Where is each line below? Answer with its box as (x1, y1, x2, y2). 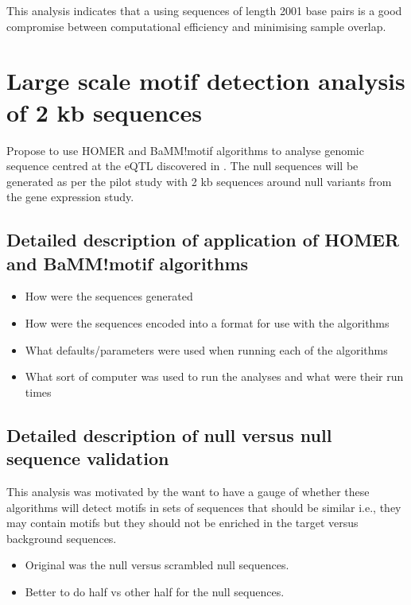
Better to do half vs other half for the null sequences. (25, 584, 285, 599)
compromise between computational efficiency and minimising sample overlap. (6, 17, 386, 34)
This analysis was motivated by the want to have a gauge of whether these (6, 483, 370, 500)
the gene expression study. (6, 188, 134, 205)
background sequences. (6, 529, 117, 546)
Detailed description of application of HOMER (6, 227, 400, 252)
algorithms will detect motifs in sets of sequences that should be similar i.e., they (6, 498, 401, 515)
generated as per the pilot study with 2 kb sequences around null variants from (6, 173, 392, 189)
